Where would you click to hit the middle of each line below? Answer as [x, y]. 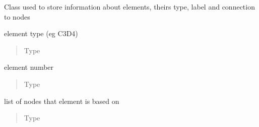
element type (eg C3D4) [41, 33]
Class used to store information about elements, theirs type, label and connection [129, 7]
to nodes [17, 16]
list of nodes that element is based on [62, 101]
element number [29, 67]
